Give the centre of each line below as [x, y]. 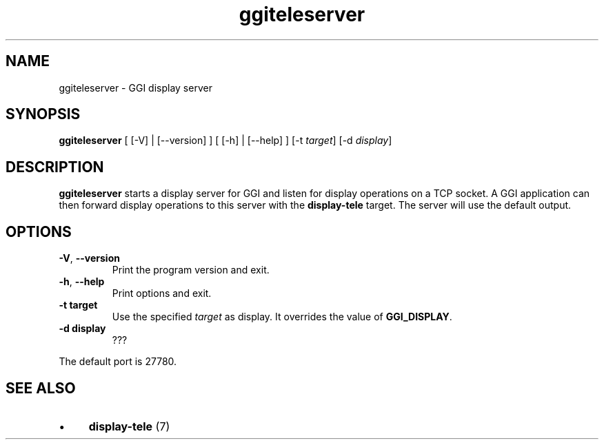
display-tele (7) [129, 426]
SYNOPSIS [43, 114]
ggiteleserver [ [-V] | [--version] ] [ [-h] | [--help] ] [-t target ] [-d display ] [225, 141]
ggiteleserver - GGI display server [135, 87]
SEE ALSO [41, 388]
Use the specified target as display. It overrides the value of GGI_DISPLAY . [282, 317]
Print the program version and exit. [191, 270]
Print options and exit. [162, 293]
